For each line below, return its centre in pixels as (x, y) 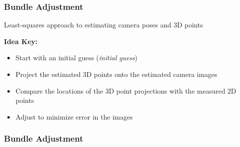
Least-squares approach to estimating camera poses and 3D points (104, 25)
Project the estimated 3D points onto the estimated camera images (116, 74)
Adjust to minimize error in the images (74, 116)
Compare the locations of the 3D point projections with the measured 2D (126, 90)
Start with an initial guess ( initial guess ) (77, 58)
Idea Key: (21, 41)
